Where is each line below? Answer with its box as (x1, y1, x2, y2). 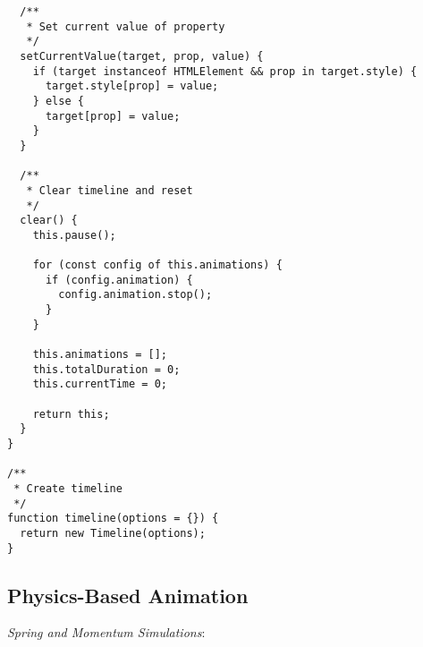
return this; (32, 407, 110, 421)
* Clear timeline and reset (26, 183, 193, 197)
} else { (32, 94, 84, 107)
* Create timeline (13, 482, 123, 495)
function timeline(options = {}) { (7, 512, 219, 525)
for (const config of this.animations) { (32, 259, 283, 272)
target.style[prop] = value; (45, 80, 219, 93)
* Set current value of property (26, 20, 225, 33)
